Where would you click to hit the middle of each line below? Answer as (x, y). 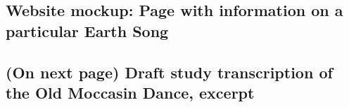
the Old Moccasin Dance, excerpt (130, 92)
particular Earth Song (87, 30)
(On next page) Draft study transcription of (169, 72)
